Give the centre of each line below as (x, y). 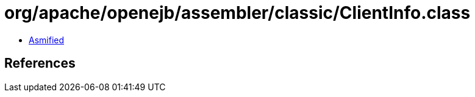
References (40, 63)
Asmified (47, 40)
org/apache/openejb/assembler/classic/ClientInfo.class (237, 13)
